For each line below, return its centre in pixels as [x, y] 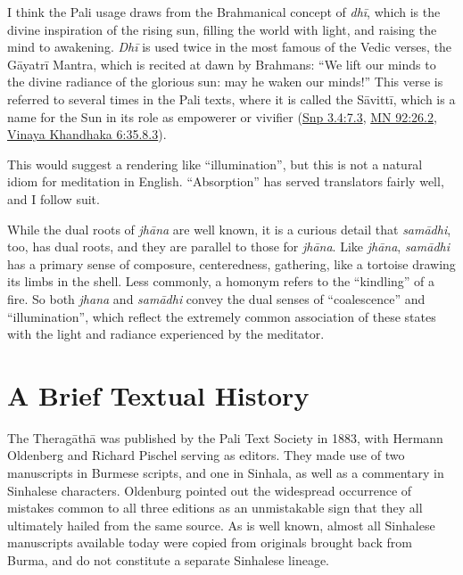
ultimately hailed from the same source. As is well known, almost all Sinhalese [221, 525]
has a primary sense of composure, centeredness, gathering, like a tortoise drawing [231, 263]
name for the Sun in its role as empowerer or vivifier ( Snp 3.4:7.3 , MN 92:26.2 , [222, 116]
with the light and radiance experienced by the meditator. [166, 334]
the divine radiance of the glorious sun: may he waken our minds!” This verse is [225, 82]
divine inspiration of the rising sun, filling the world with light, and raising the [222, 29]
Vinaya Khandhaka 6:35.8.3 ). [87, 134]
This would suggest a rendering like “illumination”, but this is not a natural [215, 164]
